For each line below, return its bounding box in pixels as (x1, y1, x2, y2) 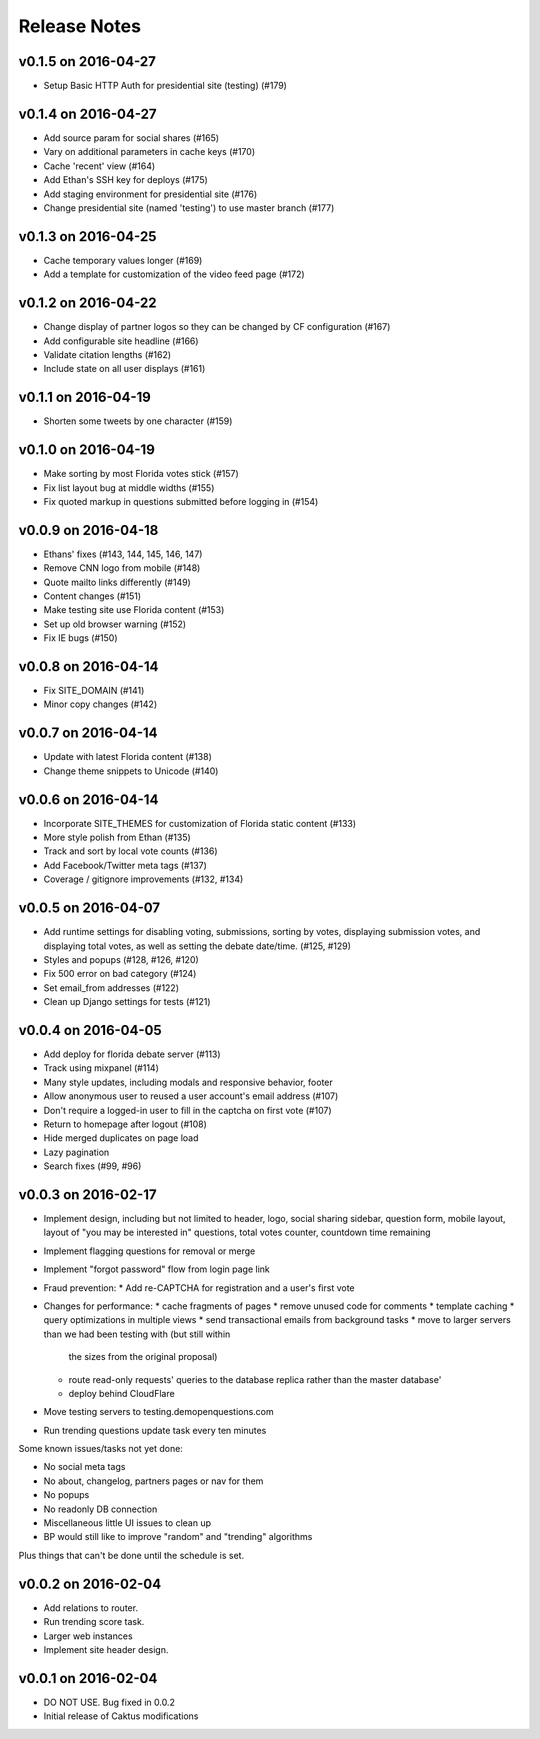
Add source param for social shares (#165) (43, 131, 220, 144)
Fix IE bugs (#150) (43, 632, 119, 644)
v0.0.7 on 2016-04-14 (18, 725, 159, 742)
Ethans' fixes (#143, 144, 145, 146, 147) (43, 548, 203, 560)
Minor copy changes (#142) (43, 698, 158, 710)
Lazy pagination (43, 1146, 110, 1158)
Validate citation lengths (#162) (43, 348, 172, 360)
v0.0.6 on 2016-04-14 (18, 791, 159, 808)
